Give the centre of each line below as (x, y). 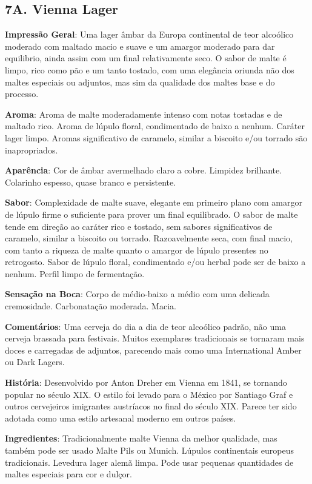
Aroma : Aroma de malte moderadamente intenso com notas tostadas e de (144, 114)
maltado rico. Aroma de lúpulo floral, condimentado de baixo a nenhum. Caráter (155, 126)
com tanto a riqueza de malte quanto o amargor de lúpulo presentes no (137, 250)
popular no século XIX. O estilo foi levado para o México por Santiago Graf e (149, 394)
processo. (22, 94)
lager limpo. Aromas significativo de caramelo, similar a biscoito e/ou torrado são (156, 137)
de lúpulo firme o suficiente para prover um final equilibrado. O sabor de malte (151, 214)
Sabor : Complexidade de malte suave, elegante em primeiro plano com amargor (154, 202)
